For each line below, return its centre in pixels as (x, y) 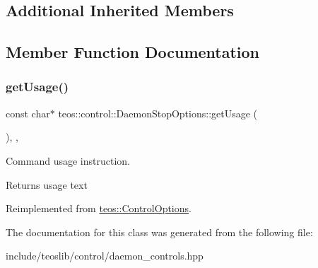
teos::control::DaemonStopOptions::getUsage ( (158, 113)
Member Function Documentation (133, 52)
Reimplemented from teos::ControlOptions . (99, 208)
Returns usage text (47, 184)
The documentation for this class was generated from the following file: (159, 232)
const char (28, 113)
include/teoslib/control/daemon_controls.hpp (105, 256)
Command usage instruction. (68, 160)
